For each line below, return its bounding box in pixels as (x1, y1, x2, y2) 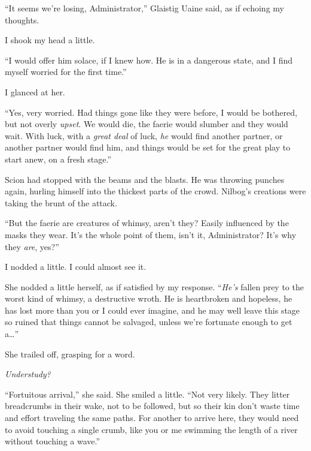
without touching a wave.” (5, 435, 100, 447)
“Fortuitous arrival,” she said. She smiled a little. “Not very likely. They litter (5, 387, 290, 400)
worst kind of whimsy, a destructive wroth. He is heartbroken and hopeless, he (5, 292, 292, 305)
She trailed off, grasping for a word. (5, 347, 135, 360)
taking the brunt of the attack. (5, 196, 117, 209)
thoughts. (5, 13, 39, 26)
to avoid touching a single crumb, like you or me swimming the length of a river (5, 423, 298, 435)
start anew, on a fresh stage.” (5, 152, 112, 165)
